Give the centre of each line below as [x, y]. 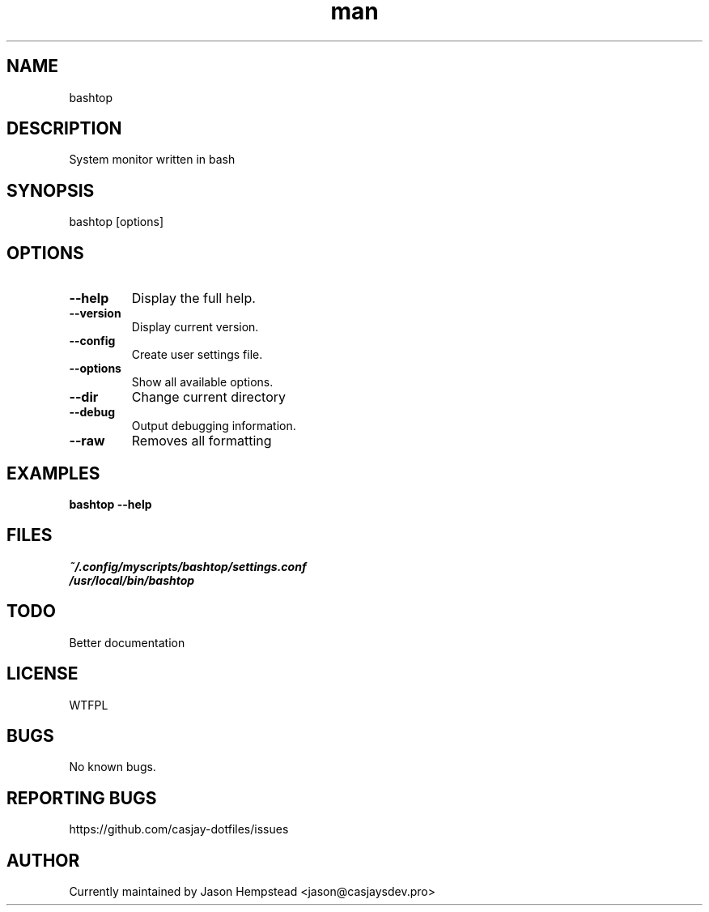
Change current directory [208, 397]
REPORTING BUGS [82, 798]
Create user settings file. [197, 355]
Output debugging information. [214, 426]
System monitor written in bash [152, 160]
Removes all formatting [202, 441]
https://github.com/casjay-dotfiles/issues [179, 829]
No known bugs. [113, 767]
